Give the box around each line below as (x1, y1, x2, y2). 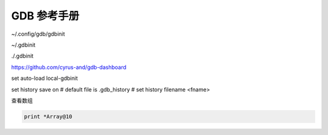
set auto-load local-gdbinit (11, 74, 78, 82)
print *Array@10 (24, 113, 73, 120)
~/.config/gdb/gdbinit (11, 30, 65, 38)
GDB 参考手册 (11, 9, 80, 22)
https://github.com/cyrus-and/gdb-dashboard (11, 64, 127, 71)
